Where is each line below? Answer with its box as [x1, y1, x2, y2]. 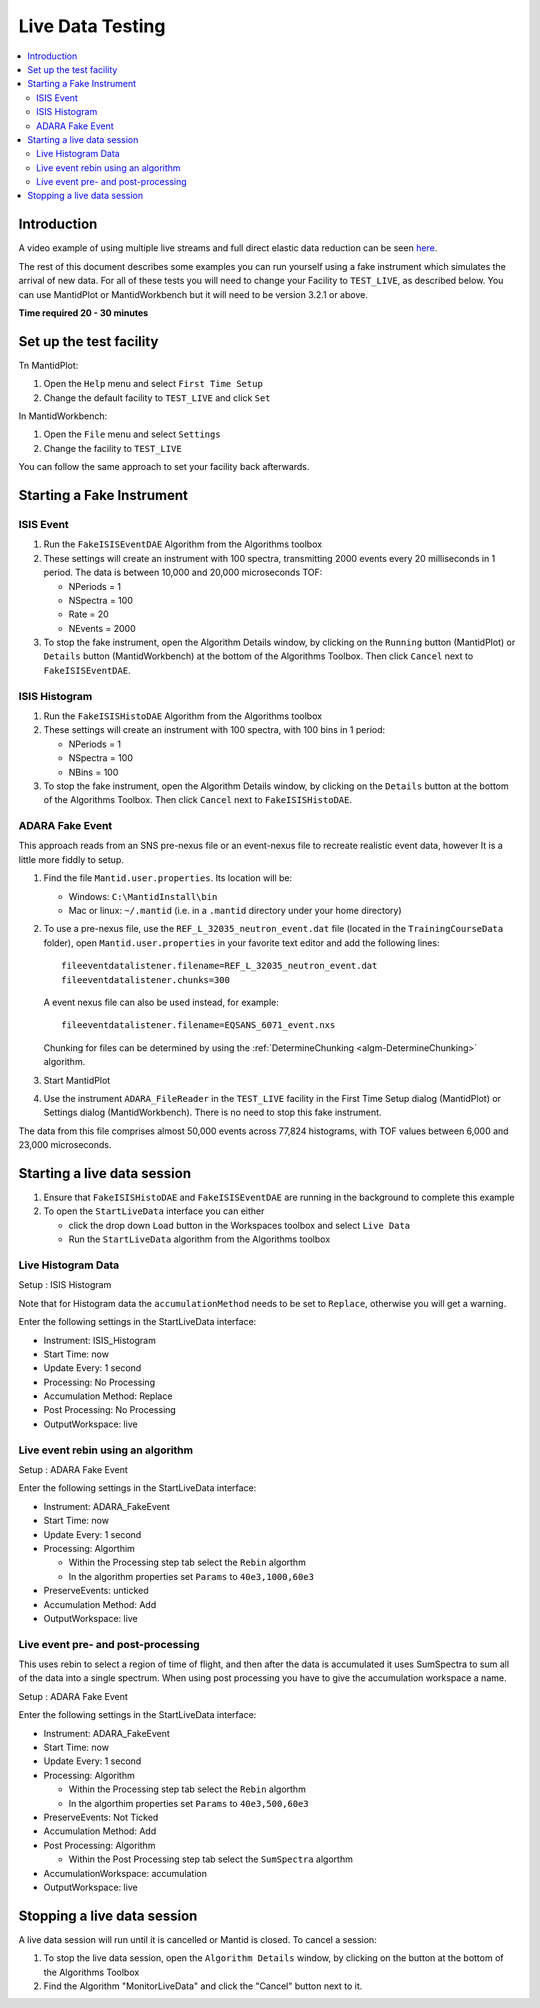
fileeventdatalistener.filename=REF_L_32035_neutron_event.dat [61, 960, 378, 972]
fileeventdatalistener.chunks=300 [61, 974, 230, 985]
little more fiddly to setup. [18, 853, 124, 865]
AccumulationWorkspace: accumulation [43, 1867, 207, 1879]
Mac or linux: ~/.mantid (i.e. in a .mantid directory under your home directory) [68, 905, 402, 917]
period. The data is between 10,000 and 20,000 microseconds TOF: [43, 566, 323, 579]
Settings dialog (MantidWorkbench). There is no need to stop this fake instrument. [43, 1106, 382, 1119]
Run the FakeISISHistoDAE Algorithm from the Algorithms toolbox [43, 710, 323, 722]
